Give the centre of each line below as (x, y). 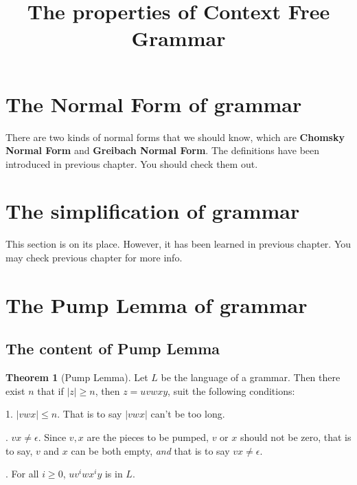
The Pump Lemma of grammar (157, 304)
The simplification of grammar (153, 211)
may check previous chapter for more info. (94, 257)
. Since (52, 436)
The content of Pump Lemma (113, 348)
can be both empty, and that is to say (150, 450)
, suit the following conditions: (231, 390)
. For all (22, 474)
